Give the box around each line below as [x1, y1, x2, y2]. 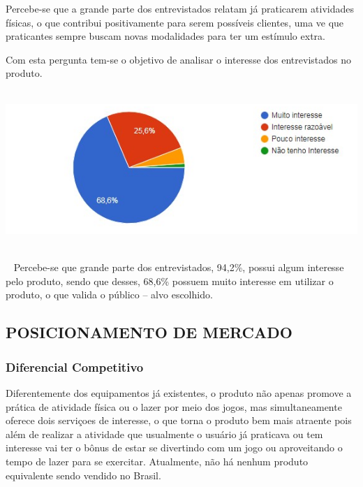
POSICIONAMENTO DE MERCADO [6, 321, 292, 343]
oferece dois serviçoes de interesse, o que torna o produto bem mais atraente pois [6, 413, 352, 428]
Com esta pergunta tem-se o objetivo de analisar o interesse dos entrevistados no [6, 52, 351, 66]
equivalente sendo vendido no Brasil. [6, 467, 161, 482]
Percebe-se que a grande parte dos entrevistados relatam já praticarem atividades [6, 1, 354, 15]
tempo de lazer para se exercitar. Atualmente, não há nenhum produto [6, 453, 309, 468]
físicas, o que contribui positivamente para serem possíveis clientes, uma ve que [6, 15, 344, 29]
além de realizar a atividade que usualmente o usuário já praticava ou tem [6, 426, 323, 441]
